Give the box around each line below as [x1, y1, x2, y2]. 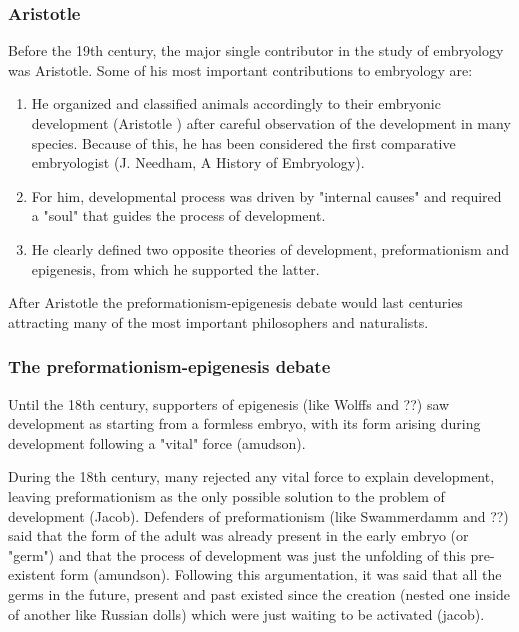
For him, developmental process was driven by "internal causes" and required [31, 185, 502, 206]
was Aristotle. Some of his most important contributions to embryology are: [8, 59, 473, 80]
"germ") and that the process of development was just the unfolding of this [8, 544, 466, 565]
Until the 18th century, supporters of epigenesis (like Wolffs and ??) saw [8, 393, 450, 414]
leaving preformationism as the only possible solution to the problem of [8, 485, 445, 506]
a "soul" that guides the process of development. [31, 205, 326, 226]
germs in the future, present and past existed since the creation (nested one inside [8, 583, 510, 604]
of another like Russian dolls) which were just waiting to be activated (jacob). [8, 603, 485, 624]
